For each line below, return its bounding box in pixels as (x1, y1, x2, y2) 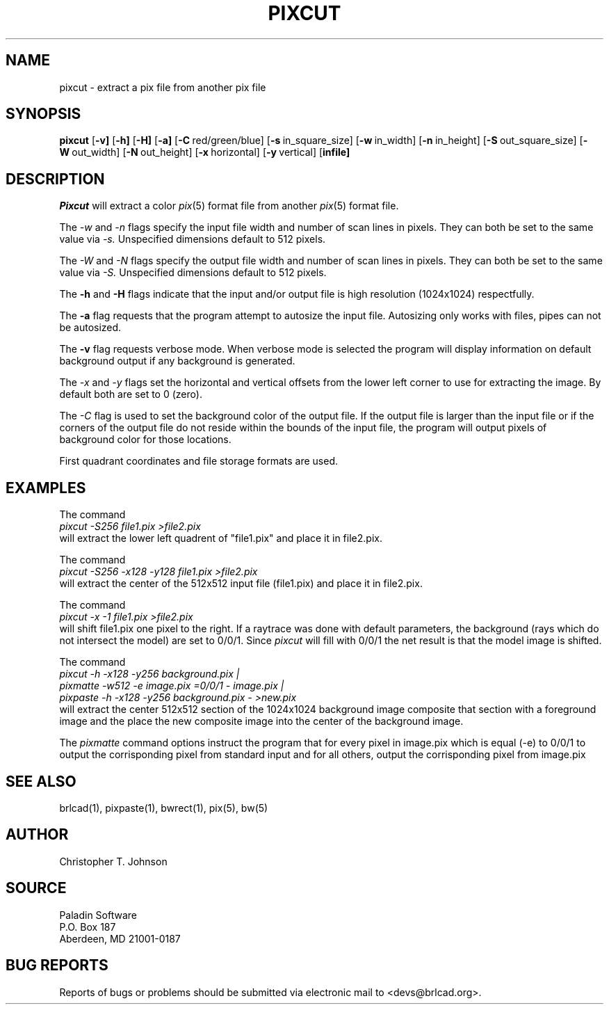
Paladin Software (59, 908, 138, 921)
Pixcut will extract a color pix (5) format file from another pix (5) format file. (59, 200, 399, 212)
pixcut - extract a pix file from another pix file (59, 81, 266, 93)
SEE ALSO (6, 772, 76, 790)
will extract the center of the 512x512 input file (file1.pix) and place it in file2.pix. (59, 577, 423, 590)
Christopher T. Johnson (59, 855, 168, 867)
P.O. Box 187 (59, 920, 116, 933)
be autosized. (59, 321, 122, 334)
